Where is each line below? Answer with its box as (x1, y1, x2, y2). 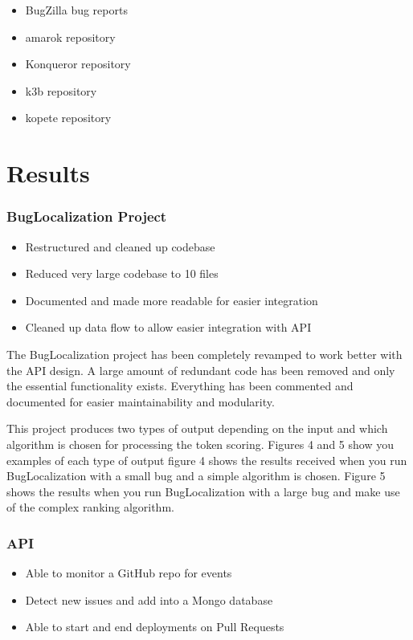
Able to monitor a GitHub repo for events (25, 565, 232, 581)
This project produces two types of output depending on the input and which (6, 420, 388, 437)
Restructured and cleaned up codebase (25, 238, 215, 255)
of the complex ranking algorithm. (6, 499, 174, 516)
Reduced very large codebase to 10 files (25, 265, 219, 282)
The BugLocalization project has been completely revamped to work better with (6, 345, 403, 362)
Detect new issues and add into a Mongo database (25, 591, 273, 608)
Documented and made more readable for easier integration (25, 291, 318, 308)
